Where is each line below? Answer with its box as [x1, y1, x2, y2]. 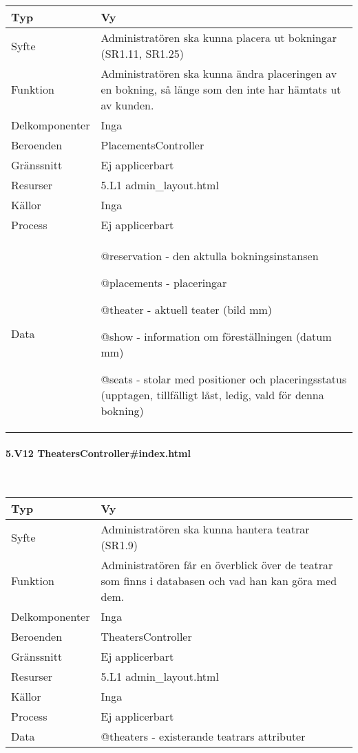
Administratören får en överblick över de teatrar [101, 557, 333, 573]
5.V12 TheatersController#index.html [6, 445, 191, 460]
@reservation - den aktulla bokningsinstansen [101, 248, 319, 264]
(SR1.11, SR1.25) [101, 45, 184, 61]
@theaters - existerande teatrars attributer [101, 728, 306, 745]
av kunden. [101, 97, 154, 113]
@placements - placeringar [101, 275, 227, 290]
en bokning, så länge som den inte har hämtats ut [101, 81, 341, 97]
